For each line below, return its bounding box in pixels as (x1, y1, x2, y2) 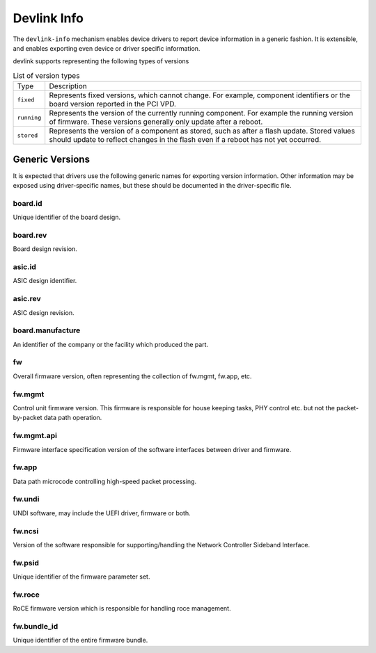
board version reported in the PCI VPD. (49, 99, 177, 109)
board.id (13, 198, 42, 208)
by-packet (13, 414, 42, 422)
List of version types (13, 70, 80, 80)
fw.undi (13, 494, 40, 504)
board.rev (13, 230, 47, 240)
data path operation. (43, 414, 102, 422)
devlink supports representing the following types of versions (13, 57, 189, 65)
